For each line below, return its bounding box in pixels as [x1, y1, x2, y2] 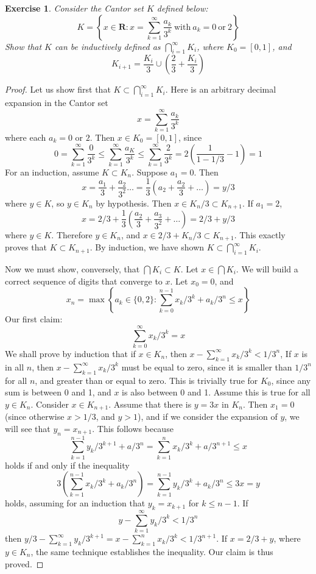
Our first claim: [5, 313, 63, 325]
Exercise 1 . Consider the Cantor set [5, 2, 144, 14]
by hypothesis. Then [96, 196, 172, 209]
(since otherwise [5, 410, 65, 423]
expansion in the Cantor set [5, 96, 108, 109]
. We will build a [236, 263, 298, 275]
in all [5, 360, 24, 373]
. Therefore [51, 228, 93, 241]
